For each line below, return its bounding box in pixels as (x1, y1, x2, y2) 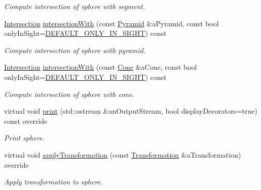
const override (4, 115, 48, 126)
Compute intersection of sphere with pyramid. (4, 44, 145, 55)
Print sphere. (4, 132, 45, 143)
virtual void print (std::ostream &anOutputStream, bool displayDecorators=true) (4, 106, 257, 116)
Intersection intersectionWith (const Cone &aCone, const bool (4, 62, 197, 72)
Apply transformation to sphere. (4, 176, 103, 187)
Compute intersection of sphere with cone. (4, 88, 134, 99)
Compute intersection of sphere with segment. (4, 1, 145, 11)
